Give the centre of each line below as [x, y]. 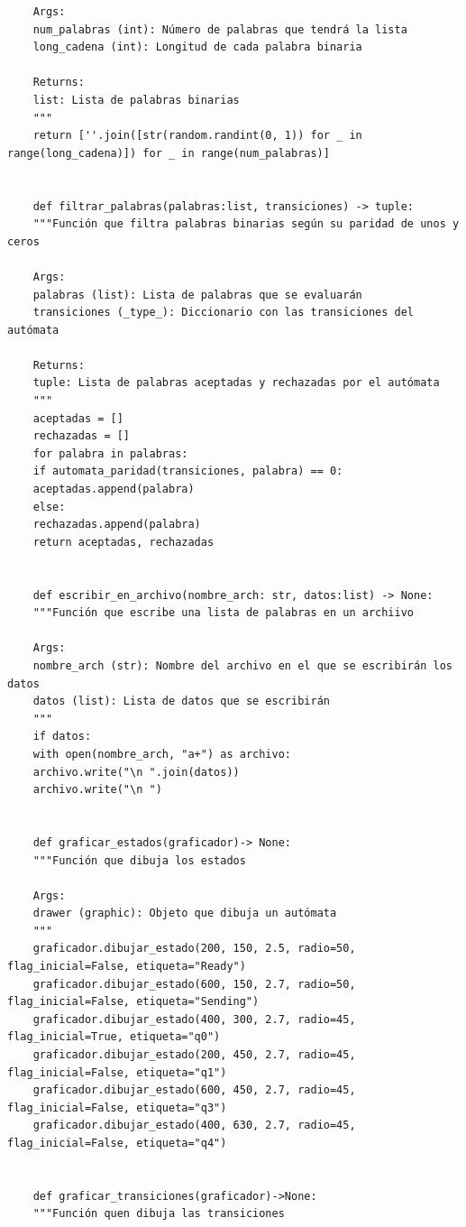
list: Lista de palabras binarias [136, 100]
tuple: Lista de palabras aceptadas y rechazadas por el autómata [236, 383]
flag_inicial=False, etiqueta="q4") [117, 1143]
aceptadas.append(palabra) [114, 489]
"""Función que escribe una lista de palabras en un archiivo [224, 613]
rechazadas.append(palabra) [117, 525]
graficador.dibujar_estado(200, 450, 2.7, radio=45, [194, 1055]
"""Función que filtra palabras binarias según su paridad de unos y [246, 224]
